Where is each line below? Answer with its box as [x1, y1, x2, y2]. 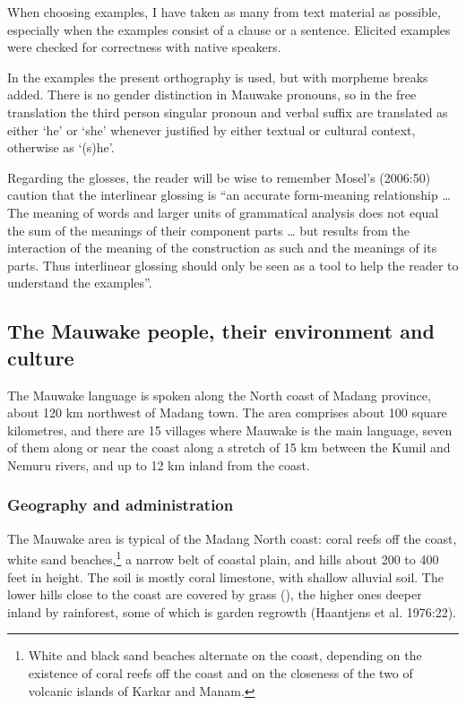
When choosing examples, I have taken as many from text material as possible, [7, 3, 441, 21]
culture [7, 343, 74, 371]
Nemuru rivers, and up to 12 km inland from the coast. [7, 455, 310, 474]
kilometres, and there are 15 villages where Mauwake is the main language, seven [7, 420, 453, 439]
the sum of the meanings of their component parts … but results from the [7, 220, 410, 239]
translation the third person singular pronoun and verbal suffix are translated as [7, 102, 448, 121]
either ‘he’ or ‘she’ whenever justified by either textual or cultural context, [7, 120, 416, 139]
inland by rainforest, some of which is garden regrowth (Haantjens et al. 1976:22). [7, 602, 457, 621]
